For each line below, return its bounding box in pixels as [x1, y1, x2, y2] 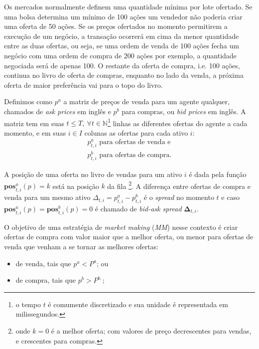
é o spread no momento [143, 192, 214, 202]
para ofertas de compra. [99, 152, 172, 159]
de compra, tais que [15, 275, 76, 285]
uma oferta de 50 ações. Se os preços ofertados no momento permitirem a [4, 21, 228, 31]
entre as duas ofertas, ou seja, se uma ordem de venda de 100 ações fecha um [4, 40, 239, 51]
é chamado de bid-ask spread [95, 203, 182, 214]
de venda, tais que [15, 258, 71, 268]
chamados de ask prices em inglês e [4, 106, 111, 116]
